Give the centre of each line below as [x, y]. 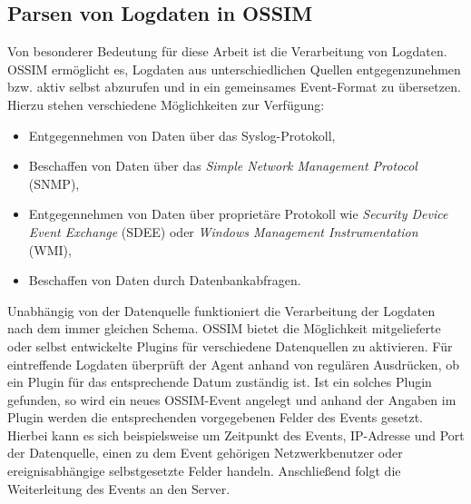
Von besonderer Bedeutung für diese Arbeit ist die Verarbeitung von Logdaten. [227, 51]
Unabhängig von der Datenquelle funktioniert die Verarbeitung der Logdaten [221, 310]
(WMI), [50, 249]
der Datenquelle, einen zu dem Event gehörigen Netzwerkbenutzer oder [205, 453]
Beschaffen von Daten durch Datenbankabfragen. [165, 280]
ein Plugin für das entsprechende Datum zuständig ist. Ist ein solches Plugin [220, 382]
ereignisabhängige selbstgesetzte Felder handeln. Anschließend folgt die [204, 471]
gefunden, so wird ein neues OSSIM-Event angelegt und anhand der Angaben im [232, 399]
